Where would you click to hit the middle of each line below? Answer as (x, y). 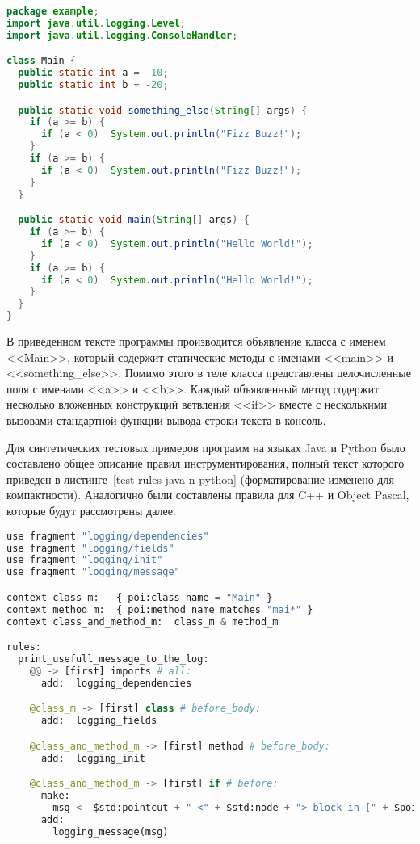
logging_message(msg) (111, 831)
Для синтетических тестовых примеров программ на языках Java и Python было (206, 447)
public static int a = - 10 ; (93, 73)
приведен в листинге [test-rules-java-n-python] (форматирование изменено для (200, 479)
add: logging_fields (99, 721)
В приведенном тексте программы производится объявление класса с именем (196, 341)
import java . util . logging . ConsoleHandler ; (122, 35)
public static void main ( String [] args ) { (134, 220)
